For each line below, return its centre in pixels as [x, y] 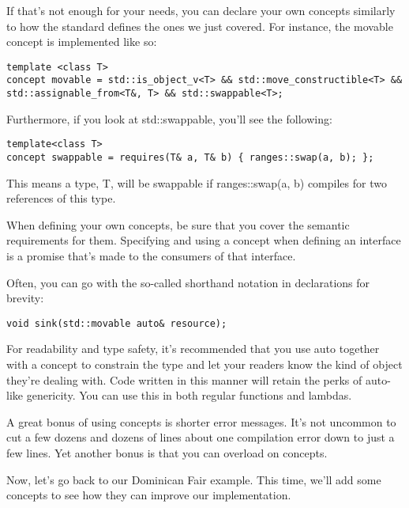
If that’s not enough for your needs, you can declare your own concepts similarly [201, 10]
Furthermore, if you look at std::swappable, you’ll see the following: [169, 118]
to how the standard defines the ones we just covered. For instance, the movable [200, 26]
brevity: [25, 298]
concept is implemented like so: [82, 42]
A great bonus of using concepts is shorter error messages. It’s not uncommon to [201, 421]
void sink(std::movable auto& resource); [117, 323]
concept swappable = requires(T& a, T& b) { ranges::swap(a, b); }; [190, 157]
